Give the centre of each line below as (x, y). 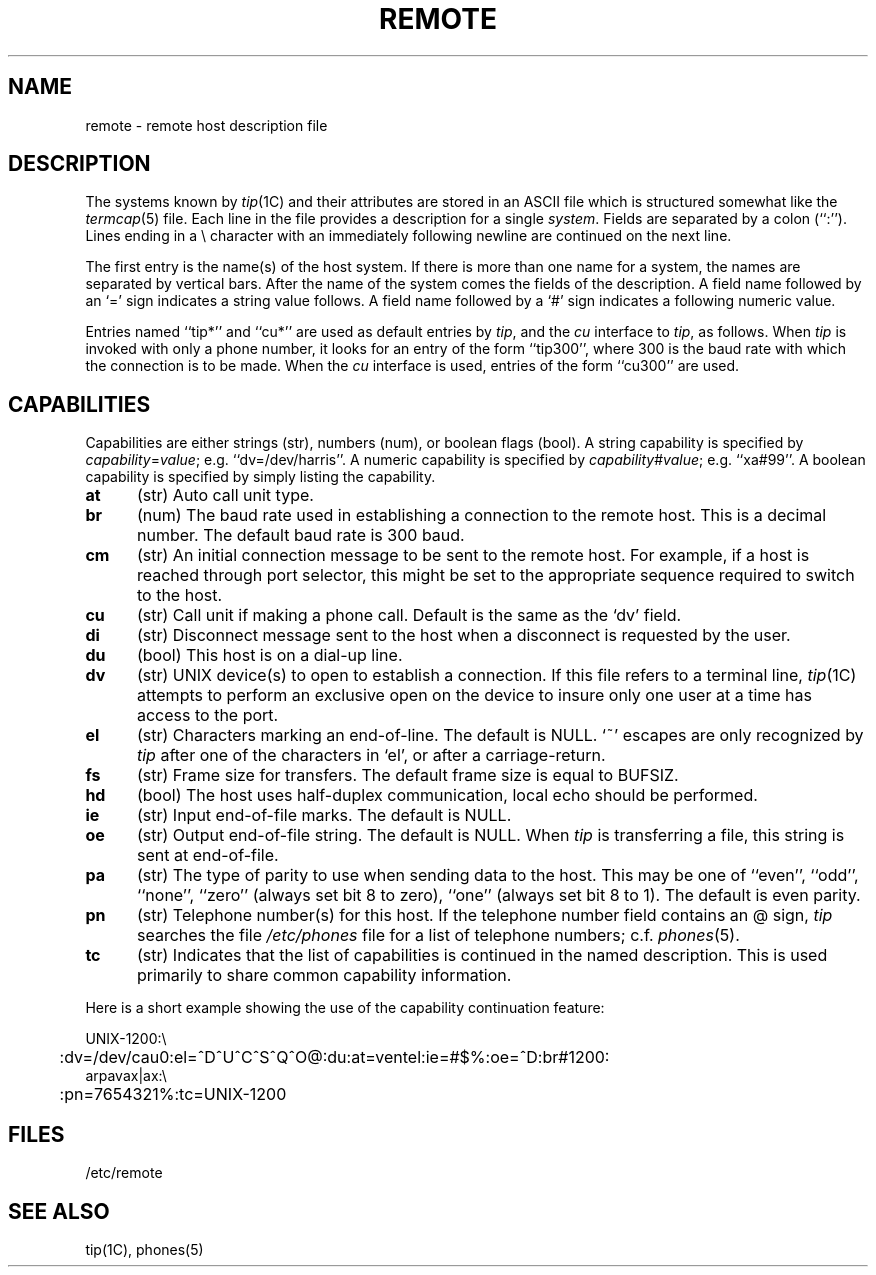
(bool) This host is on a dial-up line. (269, 655)
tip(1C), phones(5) (144, 1249)
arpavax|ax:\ (126, 1076)
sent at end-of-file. (207, 855)
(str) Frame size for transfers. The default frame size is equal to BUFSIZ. (407, 775)
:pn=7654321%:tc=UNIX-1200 (173, 1094)
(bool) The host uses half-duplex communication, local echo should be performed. (447, 795)
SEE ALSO (59, 1211)
